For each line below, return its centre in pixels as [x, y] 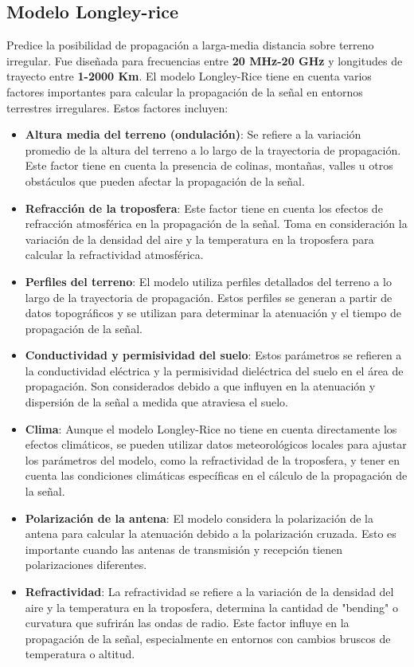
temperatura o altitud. [80, 654]
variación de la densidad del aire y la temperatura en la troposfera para [199, 239]
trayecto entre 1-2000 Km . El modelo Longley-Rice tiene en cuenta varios [189, 76]
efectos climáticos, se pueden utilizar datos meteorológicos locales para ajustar [216, 444]
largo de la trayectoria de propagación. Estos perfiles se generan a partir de [209, 297]
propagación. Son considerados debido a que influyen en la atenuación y [200, 386]
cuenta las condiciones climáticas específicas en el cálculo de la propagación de [216, 475]
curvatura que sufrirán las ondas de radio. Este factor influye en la [187, 623]
